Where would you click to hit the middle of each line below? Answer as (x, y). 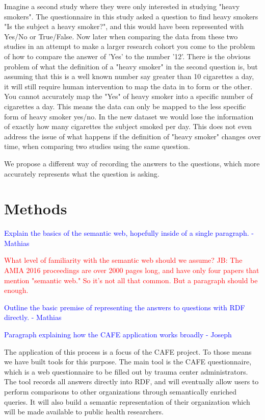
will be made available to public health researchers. (84, 412)
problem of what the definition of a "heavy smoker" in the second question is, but (131, 66)
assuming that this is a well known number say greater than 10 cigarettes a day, (129, 76)
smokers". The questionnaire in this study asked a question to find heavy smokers (131, 16)
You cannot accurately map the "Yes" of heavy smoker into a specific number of (128, 96)
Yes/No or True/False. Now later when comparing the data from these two (121, 36)
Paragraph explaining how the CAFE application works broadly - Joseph (118, 334)
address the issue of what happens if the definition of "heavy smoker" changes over (132, 136)
